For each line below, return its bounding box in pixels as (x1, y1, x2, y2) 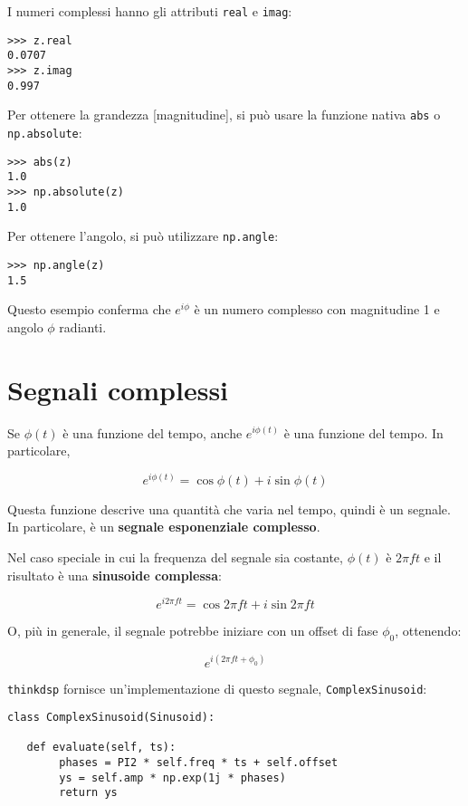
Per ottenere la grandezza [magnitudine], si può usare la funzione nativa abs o (7, 105, 441, 124)
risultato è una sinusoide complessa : (7, 565, 222, 584)
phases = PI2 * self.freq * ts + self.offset (59, 756, 339, 770)
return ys (59, 786, 118, 800)
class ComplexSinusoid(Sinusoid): (7, 711, 215, 724)
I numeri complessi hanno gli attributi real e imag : (7, 2, 292, 20)
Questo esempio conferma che (7, 300, 171, 319)
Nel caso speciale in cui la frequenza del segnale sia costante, (7, 547, 343, 566)
